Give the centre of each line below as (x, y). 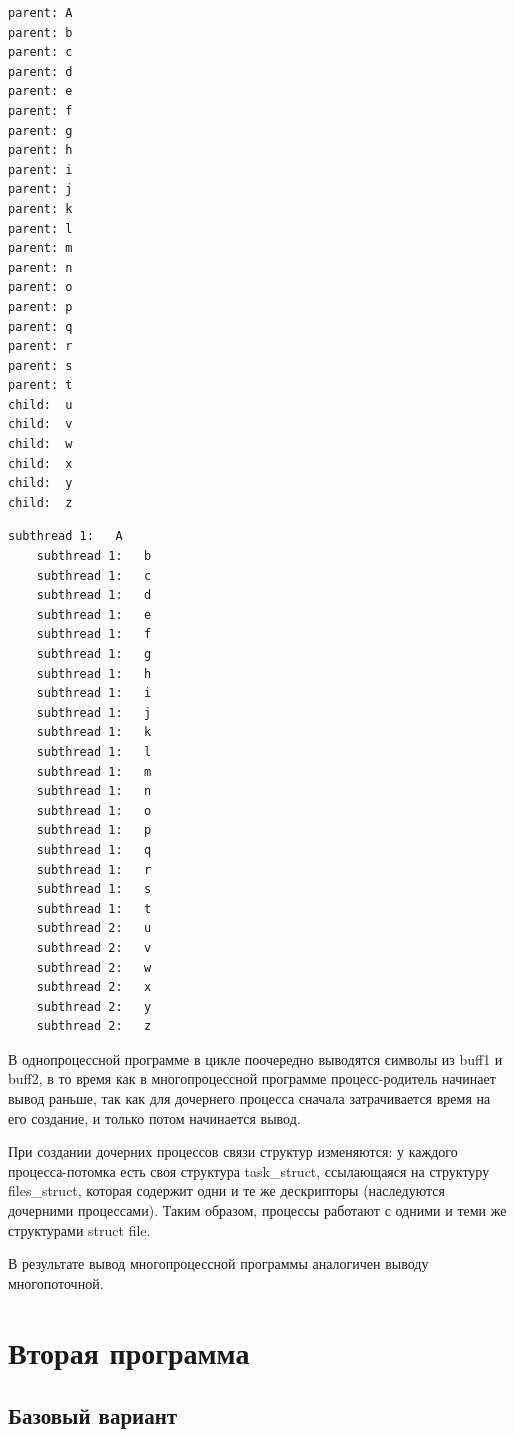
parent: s (40, 365)
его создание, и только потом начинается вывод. (154, 1117)
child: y (40, 483)
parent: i (40, 169)
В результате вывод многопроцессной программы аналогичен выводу (218, 1263)
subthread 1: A (65, 536)
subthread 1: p (94, 830)
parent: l (40, 228)
